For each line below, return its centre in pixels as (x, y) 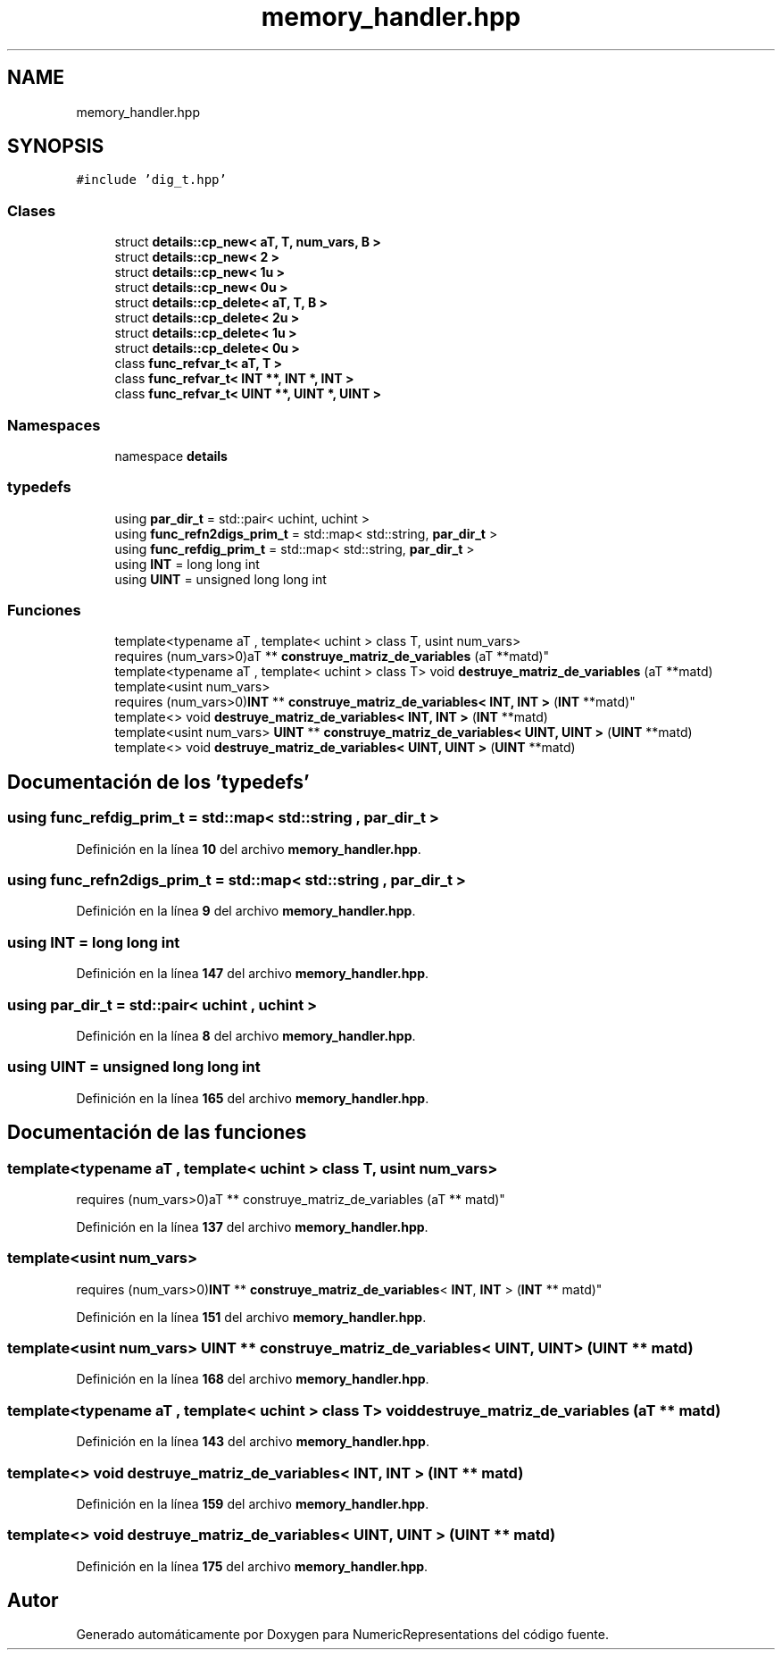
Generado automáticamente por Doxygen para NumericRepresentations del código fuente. (342, 1635)
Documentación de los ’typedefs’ (158, 782)
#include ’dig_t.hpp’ (151, 180)
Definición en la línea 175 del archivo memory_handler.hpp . (252, 1566)
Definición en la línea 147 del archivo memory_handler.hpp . (253, 974)
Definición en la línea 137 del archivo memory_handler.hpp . (252, 1226)
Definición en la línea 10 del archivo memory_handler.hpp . (249, 849)
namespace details (171, 456)
